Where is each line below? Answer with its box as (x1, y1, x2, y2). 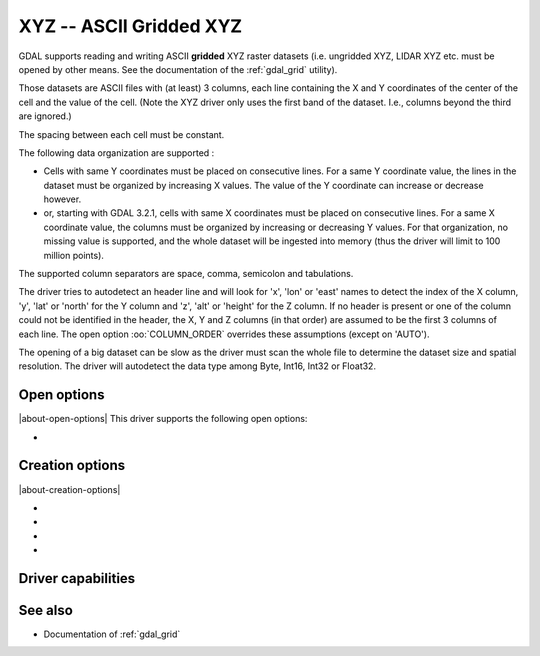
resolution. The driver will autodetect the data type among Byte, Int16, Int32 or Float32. (18, 360, 377, 372)
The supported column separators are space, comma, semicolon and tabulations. (18, 268, 354, 280)
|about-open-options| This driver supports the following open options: (18, 413, 308, 425)
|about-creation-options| (18, 483, 121, 495)
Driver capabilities (18, 570, 136, 587)
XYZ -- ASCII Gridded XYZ (18, 15, 243, 37)
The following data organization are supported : (18, 146, 215, 159)
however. (43, 193, 82, 205)
